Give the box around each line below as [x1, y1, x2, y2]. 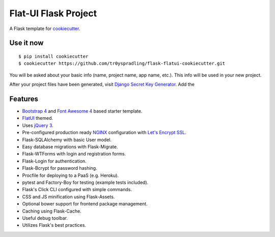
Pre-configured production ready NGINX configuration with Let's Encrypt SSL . [22, 129, 186, 136]
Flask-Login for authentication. [22, 158, 87, 164]
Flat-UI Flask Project [9, 8, 97, 19]
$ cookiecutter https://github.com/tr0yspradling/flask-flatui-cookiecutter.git [18, 61, 226, 66]
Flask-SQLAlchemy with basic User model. [22, 137, 112, 143]
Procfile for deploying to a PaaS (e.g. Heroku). [22, 172, 119, 178]
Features [9, 94, 38, 103]
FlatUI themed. [22, 115, 53, 121]
